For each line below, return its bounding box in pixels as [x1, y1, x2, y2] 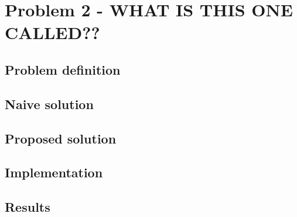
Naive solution [5, 94, 94, 113]
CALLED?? [5, 20, 100, 44]
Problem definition [5, 60, 121, 78]
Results [5, 198, 50, 216]
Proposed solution [5, 129, 117, 147]
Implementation [5, 163, 103, 181]
